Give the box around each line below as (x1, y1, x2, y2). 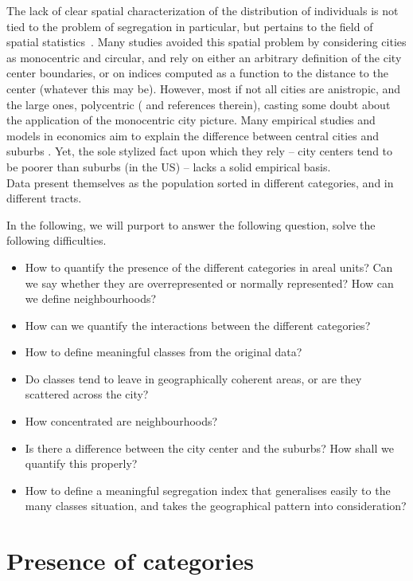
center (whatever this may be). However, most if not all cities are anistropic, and (6, 80, 401, 96)
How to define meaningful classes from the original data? (25, 343, 302, 360)
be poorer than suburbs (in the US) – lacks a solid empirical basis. (6, 158, 331, 175)
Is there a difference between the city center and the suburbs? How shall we (25, 439, 394, 456)
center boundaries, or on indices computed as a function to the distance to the (6, 65, 388, 81)
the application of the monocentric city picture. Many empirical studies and (6, 112, 376, 128)
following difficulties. (6, 232, 107, 249)
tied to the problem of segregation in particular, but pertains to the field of (6, 18, 373, 34)
